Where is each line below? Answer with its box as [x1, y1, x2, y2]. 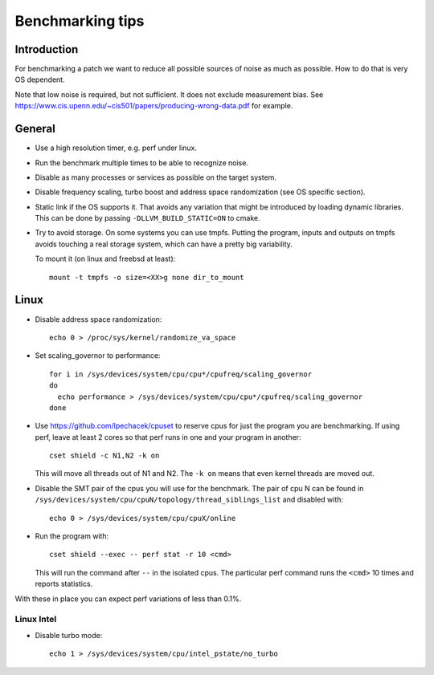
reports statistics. [35, 579, 93, 589]
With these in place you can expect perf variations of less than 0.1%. [14, 594, 242, 604]
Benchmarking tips [14, 12, 145, 30]
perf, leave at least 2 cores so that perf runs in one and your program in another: [35, 432, 301, 441]
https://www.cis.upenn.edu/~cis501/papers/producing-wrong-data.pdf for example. [14, 101, 293, 111]
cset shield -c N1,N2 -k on [49, 451, 160, 461]
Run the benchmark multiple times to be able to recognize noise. [35, 157, 249, 168]
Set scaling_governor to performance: [35, 351, 161, 360]
